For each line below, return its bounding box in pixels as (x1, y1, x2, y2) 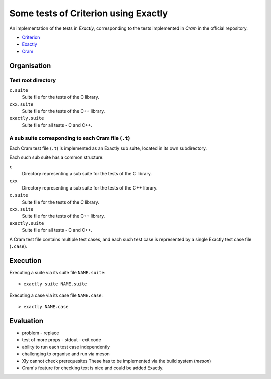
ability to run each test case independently (22, 344, 110, 350)
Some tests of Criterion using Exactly (9, 8, 168, 19)
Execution (9, 256, 42, 265)
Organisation (9, 61, 51, 70)
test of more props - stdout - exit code (22, 337, 101, 343)
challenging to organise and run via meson (22, 351, 110, 357)
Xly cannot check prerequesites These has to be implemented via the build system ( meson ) (22, 358, 211, 364)
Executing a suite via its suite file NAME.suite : (9, 269, 106, 275)
